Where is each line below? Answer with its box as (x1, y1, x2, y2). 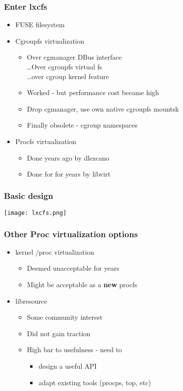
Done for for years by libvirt (27, 169, 111, 179)
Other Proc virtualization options (4, 228, 138, 240)
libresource (15, 295, 48, 306)
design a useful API (38, 361, 97, 371)
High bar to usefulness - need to (27, 344, 122, 355)
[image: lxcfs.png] (4, 209, 67, 216)
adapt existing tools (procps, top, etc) (38, 377, 151, 387)
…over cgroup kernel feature (27, 71, 109, 81)
